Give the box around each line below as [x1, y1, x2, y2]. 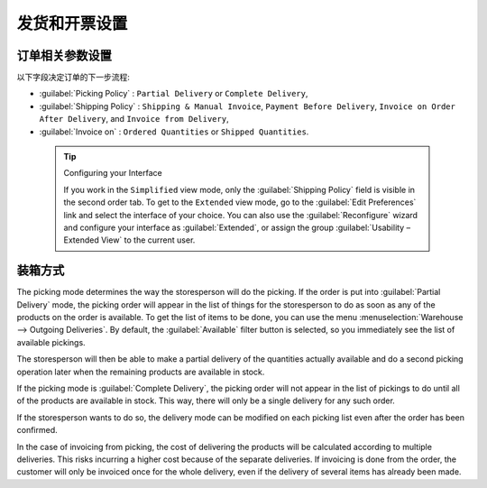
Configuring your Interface [63, 168, 162, 179]
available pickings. [16, 336, 86, 347]
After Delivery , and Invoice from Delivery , [39, 114, 229, 124]
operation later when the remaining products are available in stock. [16, 366, 265, 377]
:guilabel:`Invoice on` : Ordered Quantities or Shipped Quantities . [39, 126, 309, 137]
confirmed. [16, 425, 58, 436]
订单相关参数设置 [16, 48, 112, 63]
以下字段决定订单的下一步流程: [16, 72, 131, 83]
